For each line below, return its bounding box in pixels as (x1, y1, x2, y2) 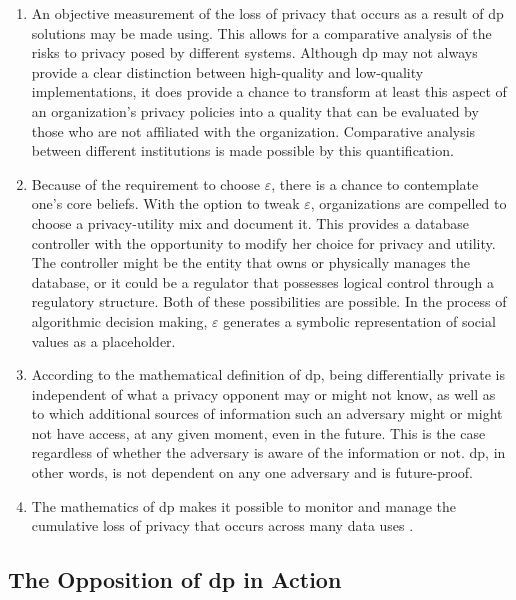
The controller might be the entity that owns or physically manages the (31, 252, 471, 273)
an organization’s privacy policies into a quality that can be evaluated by (31, 100, 479, 121)
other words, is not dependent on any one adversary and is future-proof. (31, 462, 473, 483)
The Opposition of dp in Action (8, 564, 342, 595)
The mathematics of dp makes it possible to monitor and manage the (31, 495, 457, 516)
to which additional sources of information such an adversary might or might (31, 403, 503, 424)
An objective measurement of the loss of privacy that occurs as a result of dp (31, 3, 504, 23)
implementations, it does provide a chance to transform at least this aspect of (31, 81, 507, 102)
